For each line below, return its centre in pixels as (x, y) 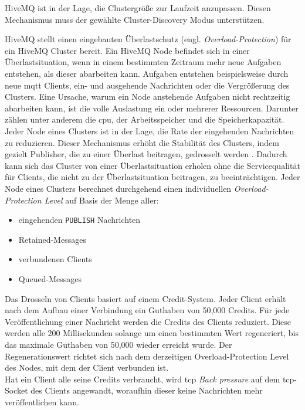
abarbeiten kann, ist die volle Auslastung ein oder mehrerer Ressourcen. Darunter (152, 108)
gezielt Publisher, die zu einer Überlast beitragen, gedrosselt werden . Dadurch (146, 154)
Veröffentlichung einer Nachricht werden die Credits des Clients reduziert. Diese (148, 321)
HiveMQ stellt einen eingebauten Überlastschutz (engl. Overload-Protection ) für (148, 39)
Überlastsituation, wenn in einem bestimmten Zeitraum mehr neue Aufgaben (143, 62)
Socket (16, 390)
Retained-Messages (52, 239)
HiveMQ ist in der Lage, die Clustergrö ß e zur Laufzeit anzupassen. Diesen (138, 8)
